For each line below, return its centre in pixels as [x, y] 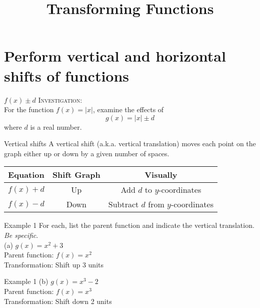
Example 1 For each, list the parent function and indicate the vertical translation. [129, 225]
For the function [29, 109]
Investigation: [60, 99]
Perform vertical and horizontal [115, 56]
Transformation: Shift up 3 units [54, 264]
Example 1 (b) [26, 281]
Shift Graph [76, 175]
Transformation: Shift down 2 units [58, 301]
